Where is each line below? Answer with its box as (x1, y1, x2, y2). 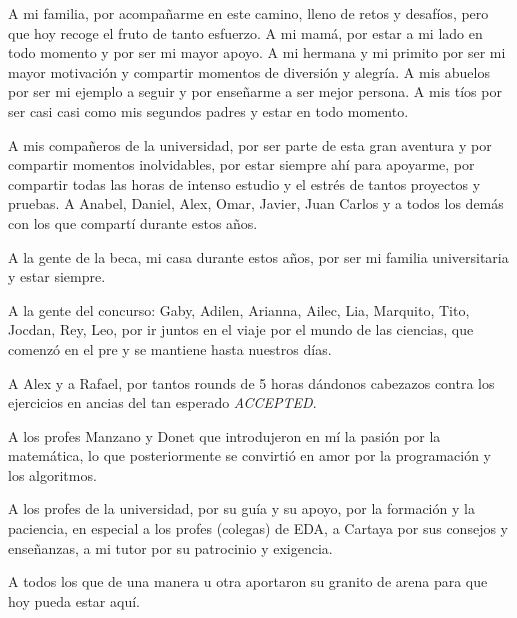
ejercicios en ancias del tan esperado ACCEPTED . (8, 392, 317, 413)
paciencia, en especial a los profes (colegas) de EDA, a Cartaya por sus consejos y (8, 518, 508, 539)
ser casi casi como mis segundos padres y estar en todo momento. (8, 100, 409, 121)
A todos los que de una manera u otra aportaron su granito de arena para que (8, 571, 488, 592)
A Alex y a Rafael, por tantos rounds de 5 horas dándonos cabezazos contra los (8, 372, 495, 393)
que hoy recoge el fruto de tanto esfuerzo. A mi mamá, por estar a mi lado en (8, 22, 483, 43)
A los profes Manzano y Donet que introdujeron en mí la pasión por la (8, 425, 441, 446)
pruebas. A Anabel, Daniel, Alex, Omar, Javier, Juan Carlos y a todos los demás (8, 193, 504, 214)
